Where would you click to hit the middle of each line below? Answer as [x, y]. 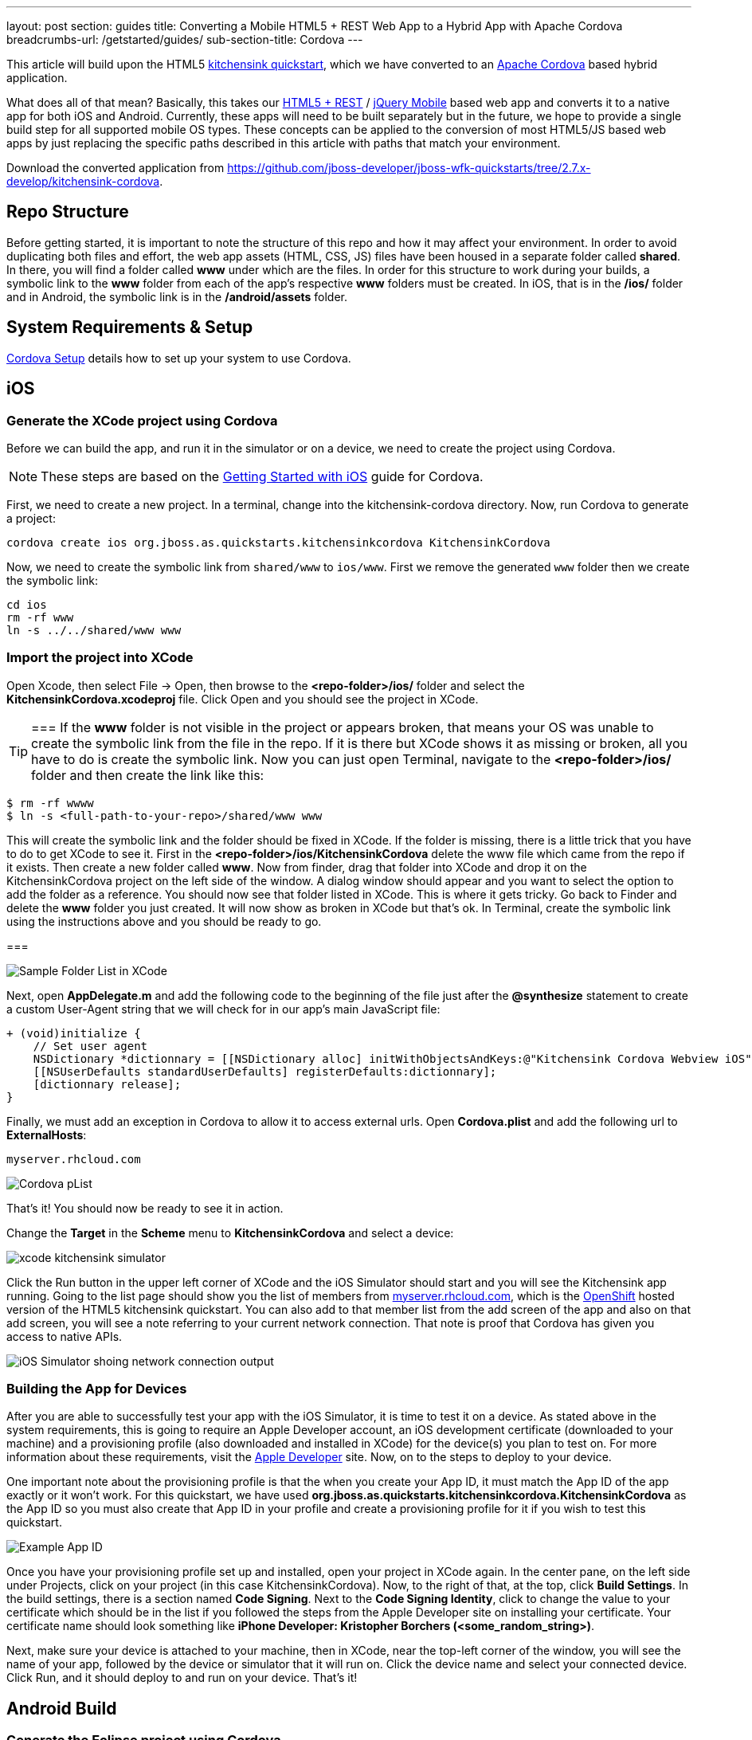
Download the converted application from [116, 168]
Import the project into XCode [100, 658]
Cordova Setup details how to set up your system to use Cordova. [179, 358]
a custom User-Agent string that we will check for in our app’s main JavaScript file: [223, 1009]
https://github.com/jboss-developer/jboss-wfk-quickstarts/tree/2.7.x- [409, 168]
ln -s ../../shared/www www [94, 630]
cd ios [27, 604]
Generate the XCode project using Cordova [142, 420]
